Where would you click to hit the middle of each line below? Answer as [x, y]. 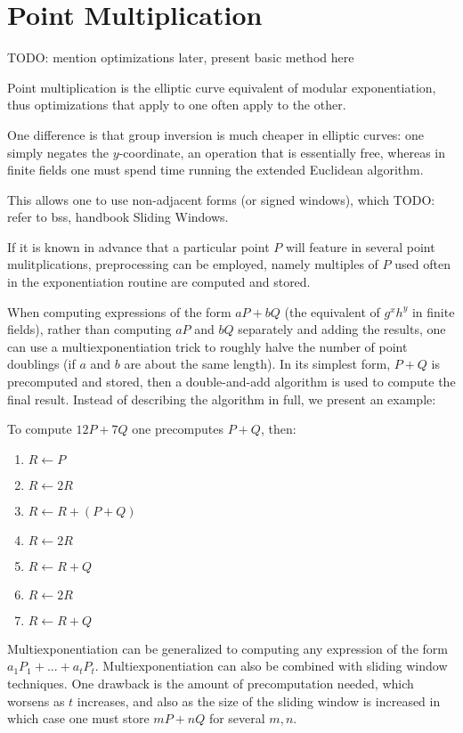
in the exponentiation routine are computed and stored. [159, 282]
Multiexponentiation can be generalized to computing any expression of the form [227, 648]
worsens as [36, 700]
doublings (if [41, 364]
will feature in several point [360, 246]
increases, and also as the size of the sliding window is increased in [259, 700]
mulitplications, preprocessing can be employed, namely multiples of [193, 264]
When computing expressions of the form [119, 311]
